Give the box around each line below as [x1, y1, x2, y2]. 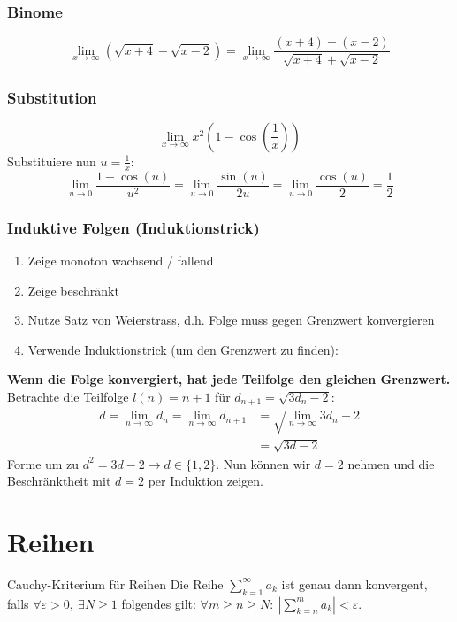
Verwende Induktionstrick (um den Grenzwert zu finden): [27, 340, 339, 358]
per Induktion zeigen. [148, 472, 263, 490]
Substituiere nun [7, 151, 96, 170]
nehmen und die [347, 454, 435, 472]
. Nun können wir [216, 454, 311, 472]
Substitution [7, 86, 97, 108]
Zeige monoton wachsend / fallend [27, 251, 214, 269]
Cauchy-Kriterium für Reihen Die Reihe [7, 574, 224, 593]
